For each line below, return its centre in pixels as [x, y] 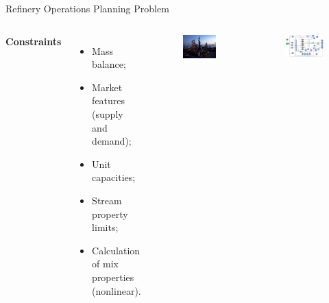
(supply [108, 113]
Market [107, 87]
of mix [105, 264]
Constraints [34, 41]
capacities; [114, 177]
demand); [112, 141]
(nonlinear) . [117, 290]
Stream [107, 200]
